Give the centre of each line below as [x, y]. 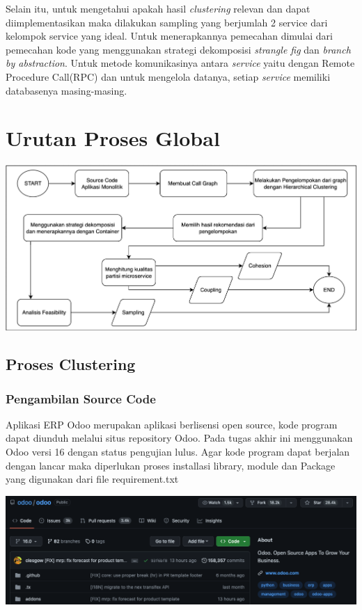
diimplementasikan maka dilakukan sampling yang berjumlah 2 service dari [167, 22]
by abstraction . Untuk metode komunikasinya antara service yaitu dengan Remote [180, 63]
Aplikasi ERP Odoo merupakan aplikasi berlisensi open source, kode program [172, 424]
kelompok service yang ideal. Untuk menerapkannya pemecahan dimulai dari [169, 36]
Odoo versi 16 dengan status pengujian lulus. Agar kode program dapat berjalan [178, 452]
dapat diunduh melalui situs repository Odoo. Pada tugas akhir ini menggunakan [179, 438]
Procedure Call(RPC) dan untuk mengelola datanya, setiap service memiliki [168, 76]
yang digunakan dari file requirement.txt [92, 479]
